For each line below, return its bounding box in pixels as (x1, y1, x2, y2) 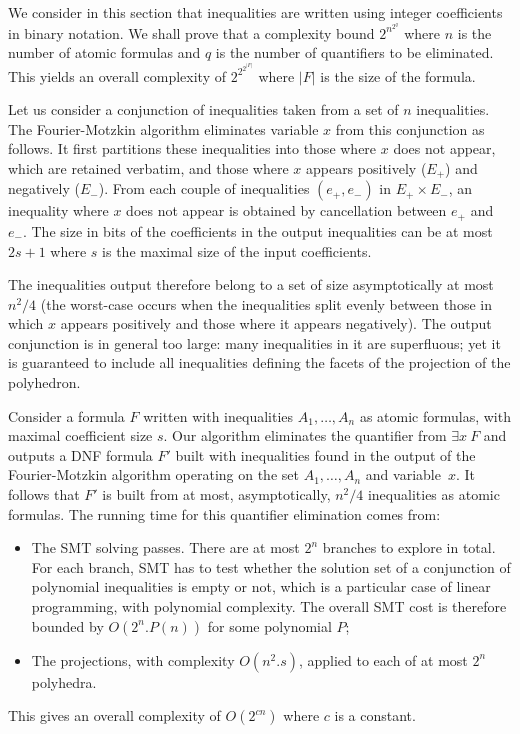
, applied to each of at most (298, 649, 468, 670)
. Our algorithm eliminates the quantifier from (163, 425, 447, 446)
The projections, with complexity (31, 649, 235, 670)
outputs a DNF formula (8, 444, 153, 465)
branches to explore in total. (322, 537, 496, 558)
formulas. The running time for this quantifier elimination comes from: (8, 503, 441, 524)
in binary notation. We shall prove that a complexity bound (8, 22, 375, 43)
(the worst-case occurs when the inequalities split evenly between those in (40, 293, 492, 314)
